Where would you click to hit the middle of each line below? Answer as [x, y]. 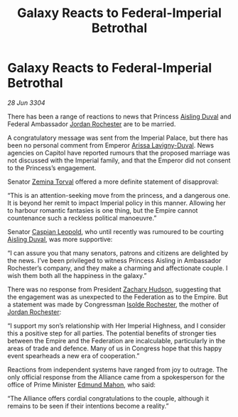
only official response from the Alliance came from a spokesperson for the [116, 377]
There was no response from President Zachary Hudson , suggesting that [114, 289]
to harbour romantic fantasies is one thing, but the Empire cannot [103, 210]
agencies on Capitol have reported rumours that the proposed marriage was [119, 152]
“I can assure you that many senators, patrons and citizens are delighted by [118, 252]
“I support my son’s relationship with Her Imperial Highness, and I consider [117, 326]
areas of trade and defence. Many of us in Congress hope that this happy [115, 348]
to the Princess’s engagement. [52, 167]
